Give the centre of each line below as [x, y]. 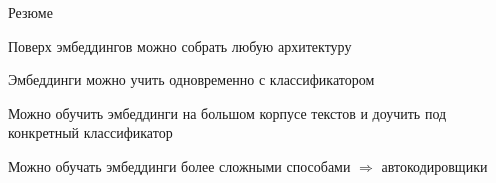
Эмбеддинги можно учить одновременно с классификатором [191, 79]
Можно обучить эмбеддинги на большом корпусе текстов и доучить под [227, 112]
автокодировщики [434, 165]
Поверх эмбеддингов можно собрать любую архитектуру [180, 45]
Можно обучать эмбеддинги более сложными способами [179, 165]
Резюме [30, 12]
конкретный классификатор [90, 132]
